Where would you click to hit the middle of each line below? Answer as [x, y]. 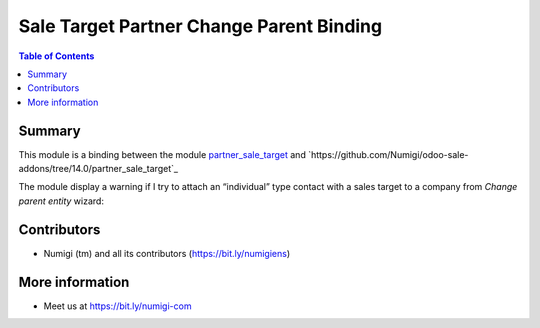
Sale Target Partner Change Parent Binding [200, 26]
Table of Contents [56, 56]
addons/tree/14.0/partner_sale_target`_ [98, 169]
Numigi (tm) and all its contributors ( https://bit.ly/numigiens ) [167, 253]
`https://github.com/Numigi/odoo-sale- [388, 154]
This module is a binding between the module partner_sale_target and [162, 154]
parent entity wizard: [61, 201]
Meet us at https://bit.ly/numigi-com [117, 306]
